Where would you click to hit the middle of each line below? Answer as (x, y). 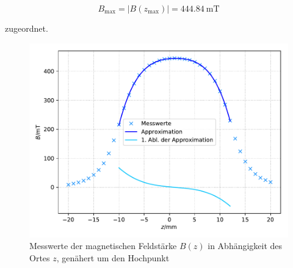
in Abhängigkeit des (245, 246)
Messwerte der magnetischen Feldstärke (103, 246)
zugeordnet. (27, 28)
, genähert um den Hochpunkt (113, 257)
